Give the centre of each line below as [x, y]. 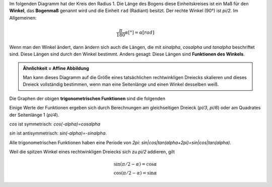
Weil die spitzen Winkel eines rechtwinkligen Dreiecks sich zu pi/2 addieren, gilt [92, 152]
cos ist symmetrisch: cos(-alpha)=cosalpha [55, 124]
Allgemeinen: [23, 18]
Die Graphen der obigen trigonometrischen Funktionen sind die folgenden [87, 98]
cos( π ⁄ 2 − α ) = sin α [135, 173]
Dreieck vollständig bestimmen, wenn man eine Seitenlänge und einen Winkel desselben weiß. [121, 84]
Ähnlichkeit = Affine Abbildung [56, 68]
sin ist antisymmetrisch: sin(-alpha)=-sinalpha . [58, 133]
